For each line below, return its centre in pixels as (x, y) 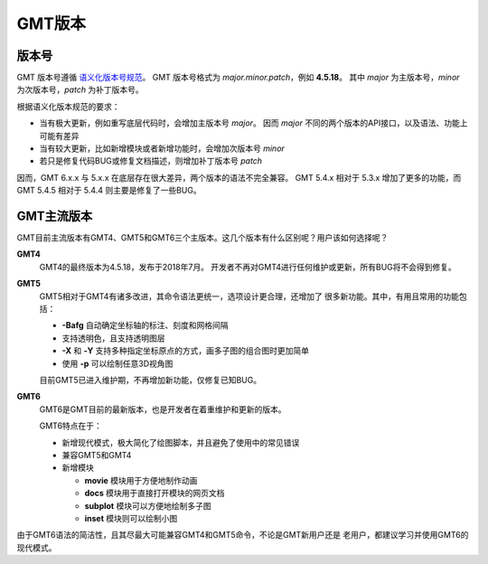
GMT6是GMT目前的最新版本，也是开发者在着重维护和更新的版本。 (163, 409)
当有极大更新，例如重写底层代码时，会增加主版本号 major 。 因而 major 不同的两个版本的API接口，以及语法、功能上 (253, 123)
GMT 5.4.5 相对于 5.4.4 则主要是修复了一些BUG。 (109, 191)
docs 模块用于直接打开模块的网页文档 (155, 493)
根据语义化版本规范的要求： (68, 106)
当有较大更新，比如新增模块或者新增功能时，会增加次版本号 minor (162, 148)
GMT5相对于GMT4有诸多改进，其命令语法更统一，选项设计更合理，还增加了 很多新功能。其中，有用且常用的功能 (249, 296)
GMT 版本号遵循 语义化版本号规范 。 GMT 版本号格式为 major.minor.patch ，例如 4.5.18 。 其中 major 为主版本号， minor (238, 78)
